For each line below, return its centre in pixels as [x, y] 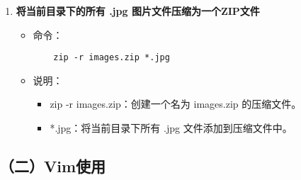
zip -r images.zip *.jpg [112, 58]
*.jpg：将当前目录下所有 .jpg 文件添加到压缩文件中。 [171, 128]
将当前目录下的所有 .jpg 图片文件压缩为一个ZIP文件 [138, 11]
